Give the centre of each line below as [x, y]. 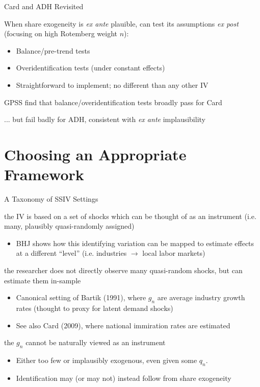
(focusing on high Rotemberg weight [61, 33]
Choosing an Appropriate [95, 154]
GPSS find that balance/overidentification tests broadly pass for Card [113, 102]
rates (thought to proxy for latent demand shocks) [95, 308]
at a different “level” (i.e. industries [71, 253]
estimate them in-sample [43, 280]
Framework [44, 174]
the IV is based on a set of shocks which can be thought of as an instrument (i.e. [130, 216]
